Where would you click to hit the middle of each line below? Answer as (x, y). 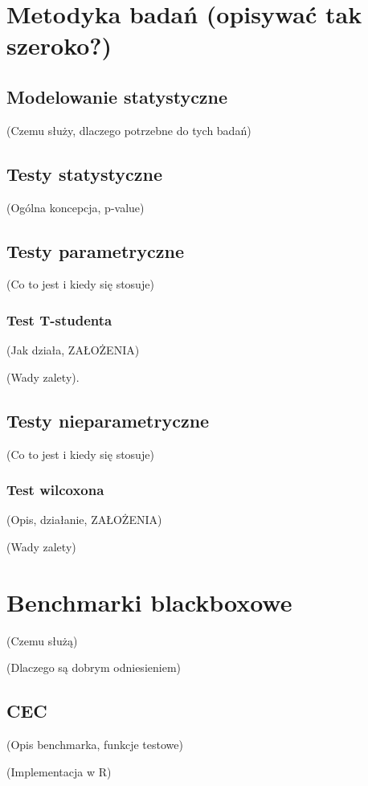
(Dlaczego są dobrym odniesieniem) (94, 667)
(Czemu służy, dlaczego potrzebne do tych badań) (129, 130)
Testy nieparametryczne (108, 420)
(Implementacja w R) (59, 771)
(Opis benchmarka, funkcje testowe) (95, 745)
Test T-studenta (59, 319)
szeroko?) (59, 45)
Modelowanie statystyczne (117, 96)
